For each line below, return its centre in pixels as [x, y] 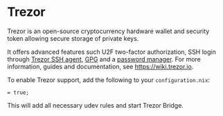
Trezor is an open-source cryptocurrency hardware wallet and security [108, 31]
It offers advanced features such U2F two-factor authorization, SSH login [111, 52]
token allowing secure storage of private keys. [73, 38]
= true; [18, 93]
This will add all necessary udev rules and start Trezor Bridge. [95, 105]
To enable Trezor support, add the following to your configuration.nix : [108, 79]
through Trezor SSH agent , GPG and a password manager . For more [104, 59]
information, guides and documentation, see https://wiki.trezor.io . [100, 66]
